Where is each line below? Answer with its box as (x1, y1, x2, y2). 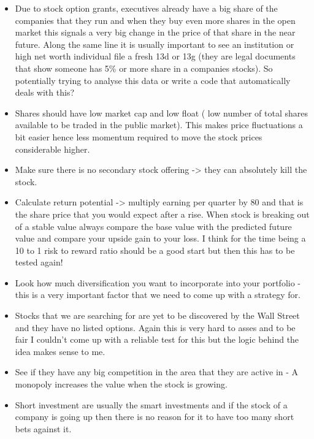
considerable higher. (15, 142, 90, 155)
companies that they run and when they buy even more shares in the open (15, 13, 296, 26)
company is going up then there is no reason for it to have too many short (15, 410, 294, 423)
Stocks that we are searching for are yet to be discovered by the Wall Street (15, 309, 300, 322)
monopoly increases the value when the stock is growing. (15, 378, 228, 391)
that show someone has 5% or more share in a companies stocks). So (15, 61, 273, 74)
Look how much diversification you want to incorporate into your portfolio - (15, 276, 301, 289)
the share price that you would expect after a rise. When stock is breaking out (15, 207, 310, 220)
